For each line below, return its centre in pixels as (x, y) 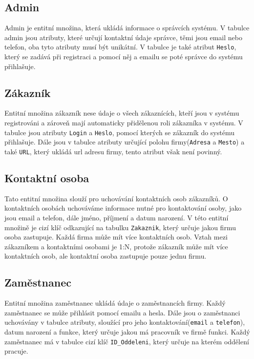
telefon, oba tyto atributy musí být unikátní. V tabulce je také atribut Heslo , (120, 47)
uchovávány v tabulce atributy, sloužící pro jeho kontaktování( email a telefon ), (125, 322)
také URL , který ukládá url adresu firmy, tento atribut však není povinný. (113, 151)
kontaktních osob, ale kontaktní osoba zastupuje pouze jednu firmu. (106, 256)
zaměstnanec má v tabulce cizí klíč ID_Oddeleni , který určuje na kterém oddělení (127, 341)
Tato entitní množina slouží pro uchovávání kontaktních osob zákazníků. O (116, 198)
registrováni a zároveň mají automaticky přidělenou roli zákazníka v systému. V (124, 123)
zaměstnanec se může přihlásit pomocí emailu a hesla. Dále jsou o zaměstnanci (122, 312)
